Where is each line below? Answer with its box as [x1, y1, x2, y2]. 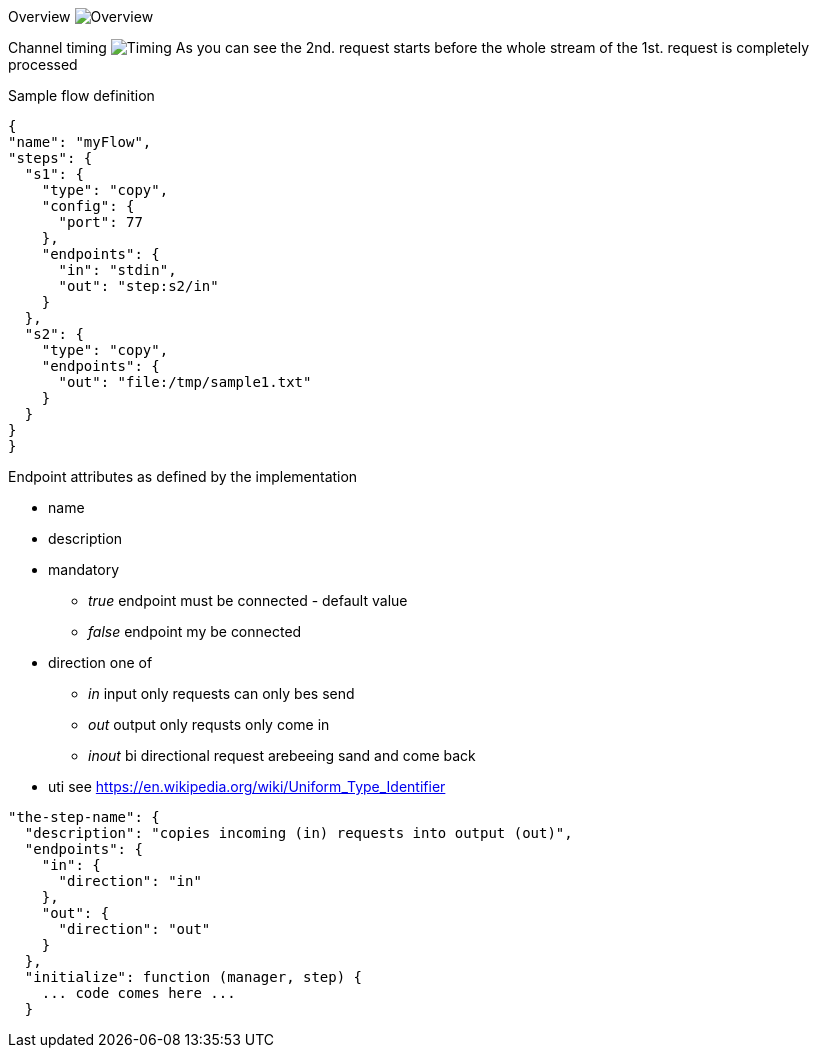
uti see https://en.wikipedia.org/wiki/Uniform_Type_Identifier [48, 778, 446, 795]
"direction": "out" [58, 921, 211, 937]
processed [8, 56, 78, 73]
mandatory [48, 561, 120, 578]
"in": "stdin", [58, 262, 177, 278]
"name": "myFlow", [8, 134, 152, 150]
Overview [8, 8, 71, 25]
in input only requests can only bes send [88, 685, 355, 702]
